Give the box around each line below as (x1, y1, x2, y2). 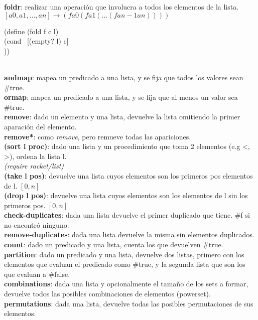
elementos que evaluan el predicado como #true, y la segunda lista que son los (4, 259, 245, 269)
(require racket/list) (4, 161, 64, 171)
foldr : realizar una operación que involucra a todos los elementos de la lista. (4, 2, 239, 12)
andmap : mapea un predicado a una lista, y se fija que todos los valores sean (4, 72, 243, 82)
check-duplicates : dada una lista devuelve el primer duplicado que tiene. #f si (4, 210, 250, 220)
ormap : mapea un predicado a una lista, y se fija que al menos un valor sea (4, 92, 238, 102)
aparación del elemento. (4, 121, 77, 131)
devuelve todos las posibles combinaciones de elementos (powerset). (4, 288, 211, 299)
